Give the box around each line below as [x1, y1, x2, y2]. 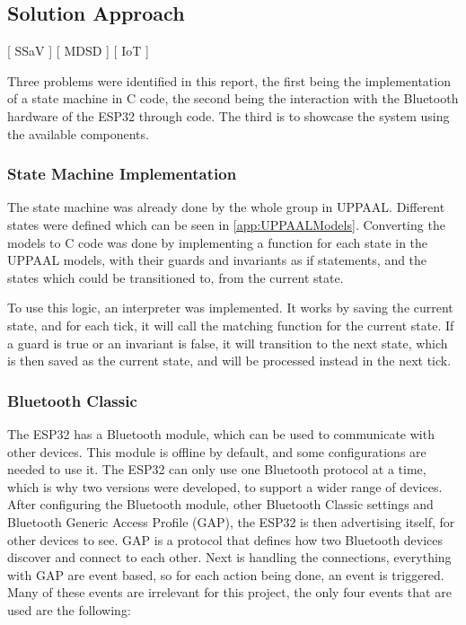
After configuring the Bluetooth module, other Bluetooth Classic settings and [7, 495, 434, 514]
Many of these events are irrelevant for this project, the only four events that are [7, 583, 452, 602]
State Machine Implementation [7, 163, 237, 185]
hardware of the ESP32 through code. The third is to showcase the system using [7, 106, 450, 125]
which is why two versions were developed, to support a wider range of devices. [7, 477, 443, 496]
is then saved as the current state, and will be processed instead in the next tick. [7, 351, 452, 370]
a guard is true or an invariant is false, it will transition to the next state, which [7, 333, 448, 352]
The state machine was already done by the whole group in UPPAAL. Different [7, 198, 445, 216]
